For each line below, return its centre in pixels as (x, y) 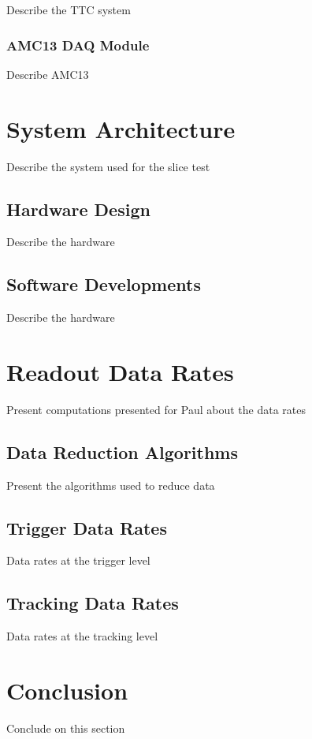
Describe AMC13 (48, 74)
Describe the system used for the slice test (108, 166)
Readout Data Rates (120, 371)
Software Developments (104, 284)
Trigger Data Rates (87, 527)
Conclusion (67, 690)
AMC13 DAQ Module (78, 45)
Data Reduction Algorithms (123, 452)
